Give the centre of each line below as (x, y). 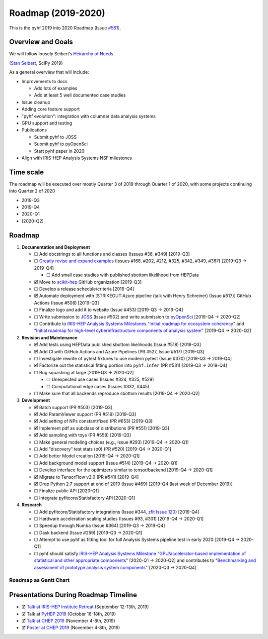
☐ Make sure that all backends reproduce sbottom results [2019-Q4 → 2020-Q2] (117, 393)
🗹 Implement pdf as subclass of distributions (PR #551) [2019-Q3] (102, 428)
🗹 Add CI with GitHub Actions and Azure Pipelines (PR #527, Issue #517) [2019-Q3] (119, 351)
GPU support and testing (47, 123)
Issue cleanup (36, 102)
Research (32, 505)
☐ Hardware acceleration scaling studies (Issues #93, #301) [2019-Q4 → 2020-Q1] (119, 519)
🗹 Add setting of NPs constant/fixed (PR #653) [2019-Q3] (93, 421)
